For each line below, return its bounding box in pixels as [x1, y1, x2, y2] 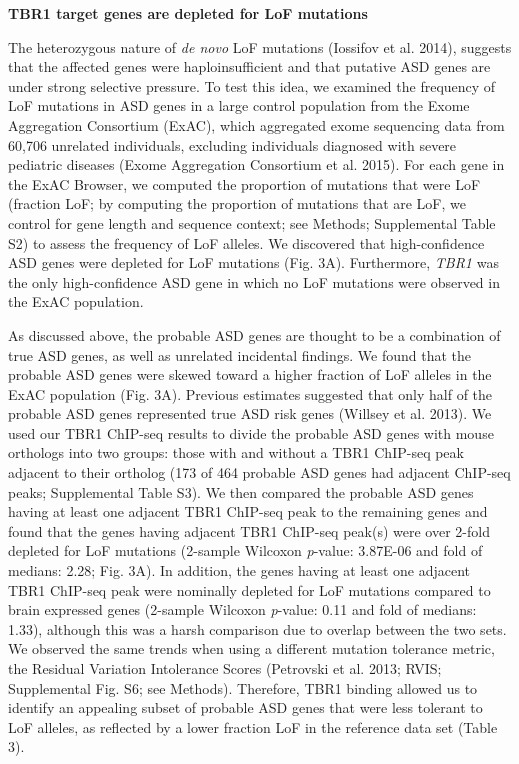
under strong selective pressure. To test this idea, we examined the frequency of [8, 75, 496, 96]
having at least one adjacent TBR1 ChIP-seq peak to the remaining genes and [8, 501, 488, 522]
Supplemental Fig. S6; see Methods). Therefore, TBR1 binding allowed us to [8, 677, 478, 698]
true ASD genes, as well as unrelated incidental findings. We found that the [8, 344, 471, 365]
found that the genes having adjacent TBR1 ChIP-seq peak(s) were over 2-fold [8, 520, 490, 541]
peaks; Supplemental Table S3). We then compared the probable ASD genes [8, 481, 474, 502]
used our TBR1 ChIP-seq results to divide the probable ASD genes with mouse [8, 422, 494, 443]
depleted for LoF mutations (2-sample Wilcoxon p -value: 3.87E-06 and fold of [8, 540, 483, 561]
